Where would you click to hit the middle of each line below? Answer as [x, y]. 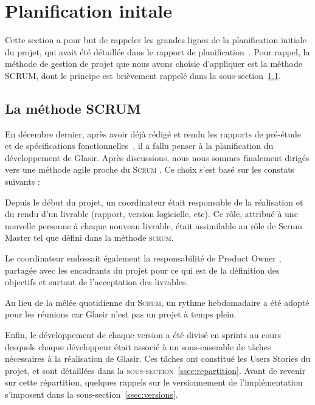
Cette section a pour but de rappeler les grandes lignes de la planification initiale [156, 40]
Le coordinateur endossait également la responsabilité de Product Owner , [143, 258]
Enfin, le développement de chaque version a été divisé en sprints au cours [143, 335]
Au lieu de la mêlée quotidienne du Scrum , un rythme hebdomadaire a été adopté [157, 302]
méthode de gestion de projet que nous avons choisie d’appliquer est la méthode [154, 64]
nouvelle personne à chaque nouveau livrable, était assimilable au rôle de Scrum [154, 225]
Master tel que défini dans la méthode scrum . [89, 237]
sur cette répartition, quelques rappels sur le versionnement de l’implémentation [154, 382]
